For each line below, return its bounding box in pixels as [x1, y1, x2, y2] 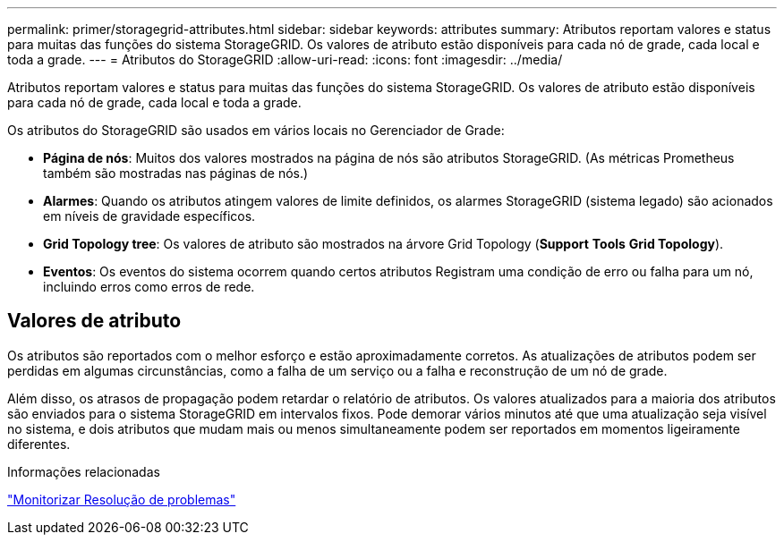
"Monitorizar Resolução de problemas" [7, 491, 236, 507]
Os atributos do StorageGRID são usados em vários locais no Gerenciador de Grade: [7, 123, 505, 138]
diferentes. [7, 436, 71, 452]
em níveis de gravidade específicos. [43, 208, 256, 224]
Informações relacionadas [7, 463, 160, 479]
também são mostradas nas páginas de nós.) [43, 165, 309, 181]
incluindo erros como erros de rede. [43, 279, 255, 294]
